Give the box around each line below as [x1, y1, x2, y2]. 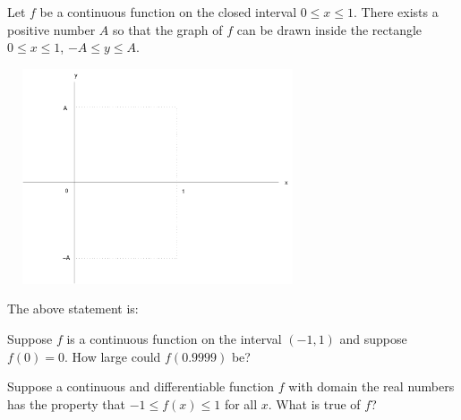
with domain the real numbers [288, 377, 455, 396]
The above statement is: [7, 299, 139, 318]
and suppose [339, 329, 407, 347]
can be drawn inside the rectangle [236, 20, 423, 39]
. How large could [64, 347, 161, 365]
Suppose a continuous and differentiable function [7, 377, 275, 396]
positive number [7, 20, 96, 39]
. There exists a [354, 3, 439, 21]
